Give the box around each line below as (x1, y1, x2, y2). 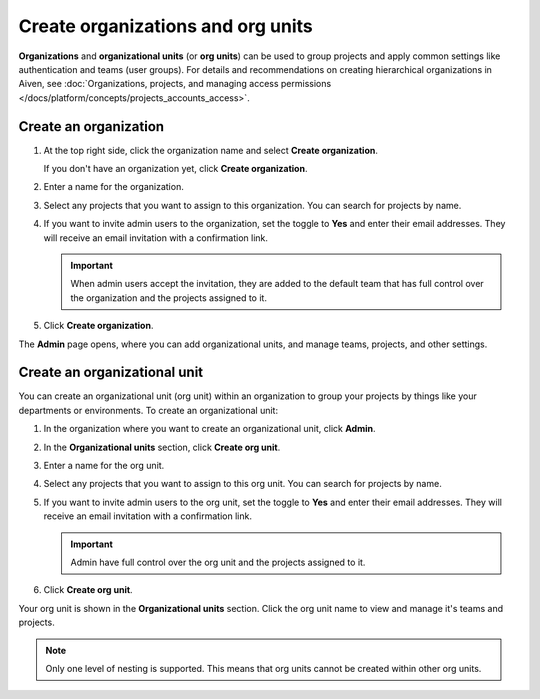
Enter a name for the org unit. (43, 460, 165, 471)
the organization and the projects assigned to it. (70, 291, 267, 304)
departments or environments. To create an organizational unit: (18, 404, 279, 416)
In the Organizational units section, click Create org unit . (43, 441, 281, 453)
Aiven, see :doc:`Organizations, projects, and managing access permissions (18, 78, 332, 90)
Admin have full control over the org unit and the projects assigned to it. (70, 556, 366, 568)
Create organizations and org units (18, 15, 314, 37)
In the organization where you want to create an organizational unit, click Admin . (43, 423, 376, 435)
